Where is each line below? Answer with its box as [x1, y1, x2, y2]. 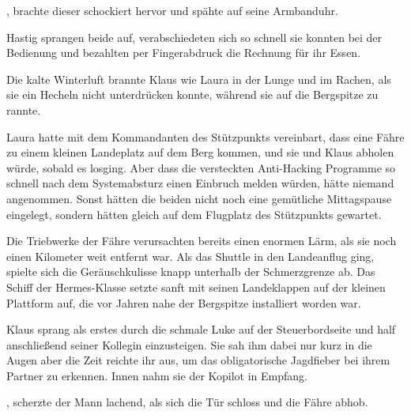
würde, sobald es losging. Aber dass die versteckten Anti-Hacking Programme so [6, 159, 396, 175]
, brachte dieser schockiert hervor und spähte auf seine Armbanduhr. [6, 2, 338, 18]
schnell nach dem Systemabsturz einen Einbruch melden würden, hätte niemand [6, 175, 394, 191]
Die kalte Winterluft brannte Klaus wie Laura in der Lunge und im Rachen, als [6, 70, 391, 87]
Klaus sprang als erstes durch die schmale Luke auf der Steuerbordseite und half [6, 321, 396, 338]
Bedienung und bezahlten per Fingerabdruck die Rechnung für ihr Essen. [6, 44, 361, 61]
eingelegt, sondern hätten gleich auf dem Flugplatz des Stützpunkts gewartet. [6, 206, 382, 222]
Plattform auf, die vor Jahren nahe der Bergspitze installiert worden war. [6, 294, 361, 311]
